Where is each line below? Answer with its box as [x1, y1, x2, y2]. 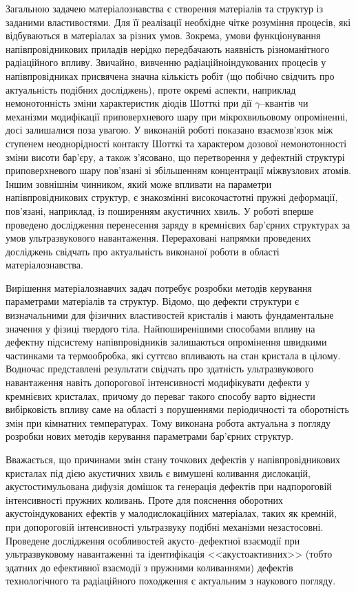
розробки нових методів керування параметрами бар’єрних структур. [6, 429, 294, 443]
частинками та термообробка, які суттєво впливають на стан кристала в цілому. [6, 348, 341, 362]
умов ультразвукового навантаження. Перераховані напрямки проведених [6, 231, 311, 245]
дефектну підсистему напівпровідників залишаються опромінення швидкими [6, 335, 327, 349]
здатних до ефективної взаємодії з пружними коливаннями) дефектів [6, 560, 293, 574]
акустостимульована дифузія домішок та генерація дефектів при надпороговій [6, 479, 332, 494]
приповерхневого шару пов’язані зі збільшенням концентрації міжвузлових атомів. [6, 163, 351, 178]
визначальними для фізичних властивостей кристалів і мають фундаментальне [6, 308, 334, 322]
